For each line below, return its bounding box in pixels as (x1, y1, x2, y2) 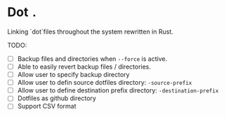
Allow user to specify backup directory (17, 71, 130, 79)
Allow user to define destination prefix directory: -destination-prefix (17, 86, 219, 95)
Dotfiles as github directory (17, 94, 97, 102)
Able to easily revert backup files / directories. (17, 62, 152, 71)
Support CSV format (17, 102, 77, 111)
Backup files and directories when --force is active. (17, 54, 168, 63)
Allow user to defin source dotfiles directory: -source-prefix (17, 78, 192, 87)
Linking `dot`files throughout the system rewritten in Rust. (7, 27, 174, 36)
